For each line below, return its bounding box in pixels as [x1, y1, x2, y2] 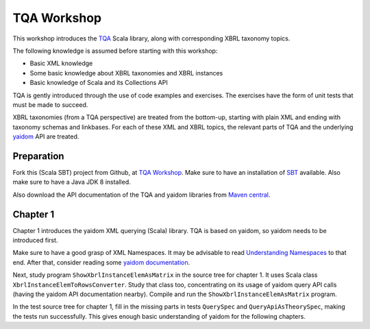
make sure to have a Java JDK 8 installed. [12, 178, 131, 186]
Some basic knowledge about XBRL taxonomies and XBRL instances [29, 69, 223, 77]
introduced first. [12, 236, 58, 245]
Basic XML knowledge [29, 59, 93, 68]
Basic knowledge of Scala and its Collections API [29, 79, 168, 87]
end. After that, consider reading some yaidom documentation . [12, 258, 190, 267]
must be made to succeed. [12, 100, 88, 109]
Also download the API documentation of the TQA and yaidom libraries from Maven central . [12, 191, 271, 199]
